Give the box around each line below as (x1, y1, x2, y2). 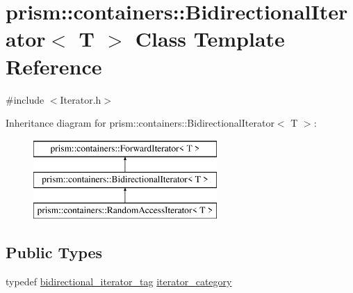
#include (6, 92, 44, 106)
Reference (6, 52, 102, 80)
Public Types (6, 241, 103, 263)
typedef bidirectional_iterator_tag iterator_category (6, 274, 232, 288)
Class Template (135, 24, 285, 53)
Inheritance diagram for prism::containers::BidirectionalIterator (6, 116, 274, 130)
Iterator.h (60, 92, 101, 106)
